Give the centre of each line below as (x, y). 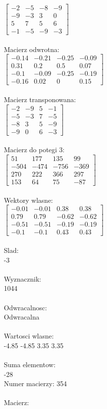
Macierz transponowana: (40, 99)
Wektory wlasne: (29, 200)
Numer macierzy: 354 (35, 383)
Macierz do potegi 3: (34, 150)
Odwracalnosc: (25, 307)
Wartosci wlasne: (29, 336)
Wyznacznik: (23, 278)
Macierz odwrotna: (32, 49)
